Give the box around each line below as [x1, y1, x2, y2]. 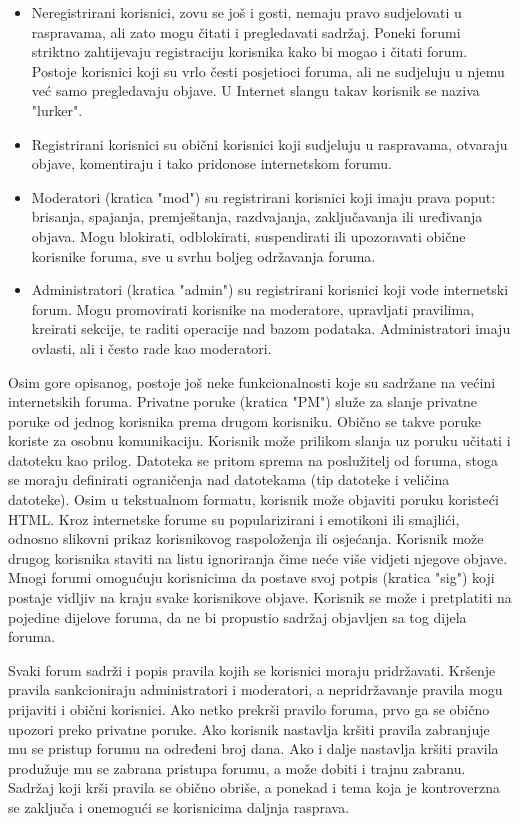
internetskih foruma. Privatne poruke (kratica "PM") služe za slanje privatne [8, 391, 478, 412]
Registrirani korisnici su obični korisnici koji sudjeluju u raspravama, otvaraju [31, 133, 508, 154]
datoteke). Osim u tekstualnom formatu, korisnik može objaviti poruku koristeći [8, 489, 499, 510]
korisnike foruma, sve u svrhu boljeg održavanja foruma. [31, 245, 376, 266]
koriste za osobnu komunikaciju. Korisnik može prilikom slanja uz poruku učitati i [8, 430, 511, 451]
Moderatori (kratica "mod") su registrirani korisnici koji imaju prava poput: [31, 186, 496, 207]
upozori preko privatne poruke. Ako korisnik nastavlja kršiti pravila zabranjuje [8, 718, 490, 739]
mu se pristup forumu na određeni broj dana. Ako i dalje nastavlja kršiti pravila [8, 738, 499, 759]
